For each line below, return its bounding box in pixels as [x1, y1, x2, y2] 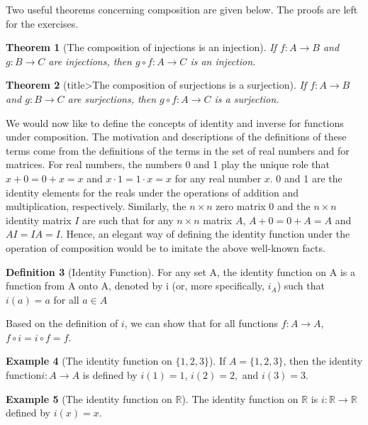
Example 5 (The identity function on [6, 391, 172, 406]
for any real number [174, 170, 262, 185]
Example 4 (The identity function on [6, 353, 172, 368]
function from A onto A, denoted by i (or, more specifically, [6, 278, 264, 293]
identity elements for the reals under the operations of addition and [6, 184, 299, 199]
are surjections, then [67, 91, 157, 106]
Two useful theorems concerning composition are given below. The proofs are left [6, 2, 358, 16]
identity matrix [6, 212, 72, 227]
